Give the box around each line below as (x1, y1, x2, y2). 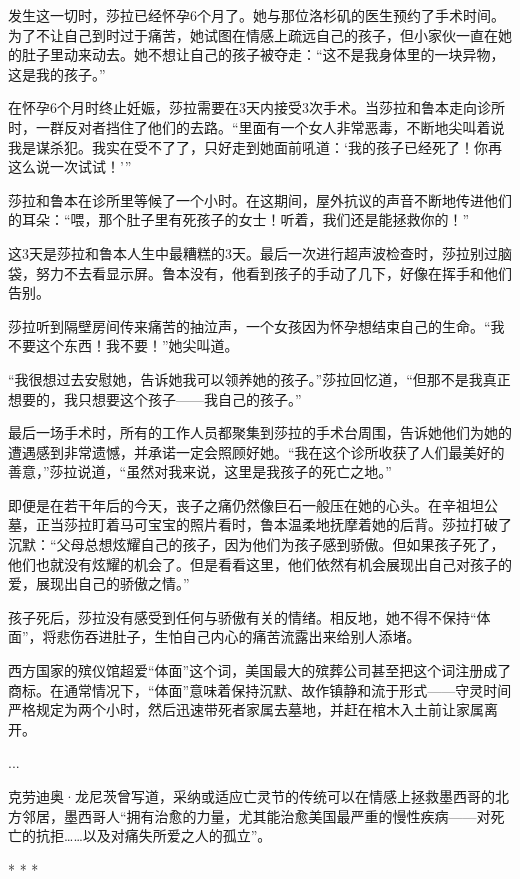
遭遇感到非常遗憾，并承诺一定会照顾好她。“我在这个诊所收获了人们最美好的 (8, 441, 505, 462)
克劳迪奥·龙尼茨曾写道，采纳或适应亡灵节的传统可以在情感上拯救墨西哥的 (8, 786, 495, 806)
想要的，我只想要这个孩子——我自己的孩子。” (8, 388, 302, 409)
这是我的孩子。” (8, 63, 106, 84)
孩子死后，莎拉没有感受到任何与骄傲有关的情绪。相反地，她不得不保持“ (8, 606, 477, 627)
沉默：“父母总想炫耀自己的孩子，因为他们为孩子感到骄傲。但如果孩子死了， (8, 534, 505, 555)
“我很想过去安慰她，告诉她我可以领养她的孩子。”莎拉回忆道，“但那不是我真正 (8, 368, 511, 389)
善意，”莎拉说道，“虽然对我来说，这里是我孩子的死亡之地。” (8, 461, 392, 482)
